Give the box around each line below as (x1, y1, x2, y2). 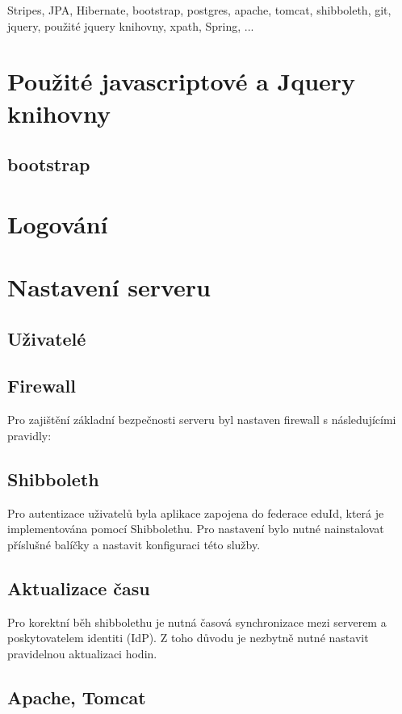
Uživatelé (7, 325, 86, 351)
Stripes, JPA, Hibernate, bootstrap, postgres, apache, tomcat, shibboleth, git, (7, 2, 392, 18)
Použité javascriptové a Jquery (7, 65, 356, 98)
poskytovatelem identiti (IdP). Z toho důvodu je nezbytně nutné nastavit (7, 629, 369, 646)
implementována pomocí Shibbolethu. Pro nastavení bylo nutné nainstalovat (7, 520, 384, 537)
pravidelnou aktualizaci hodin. (7, 645, 157, 661)
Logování (7, 207, 108, 240)
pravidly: (7, 426, 52, 443)
